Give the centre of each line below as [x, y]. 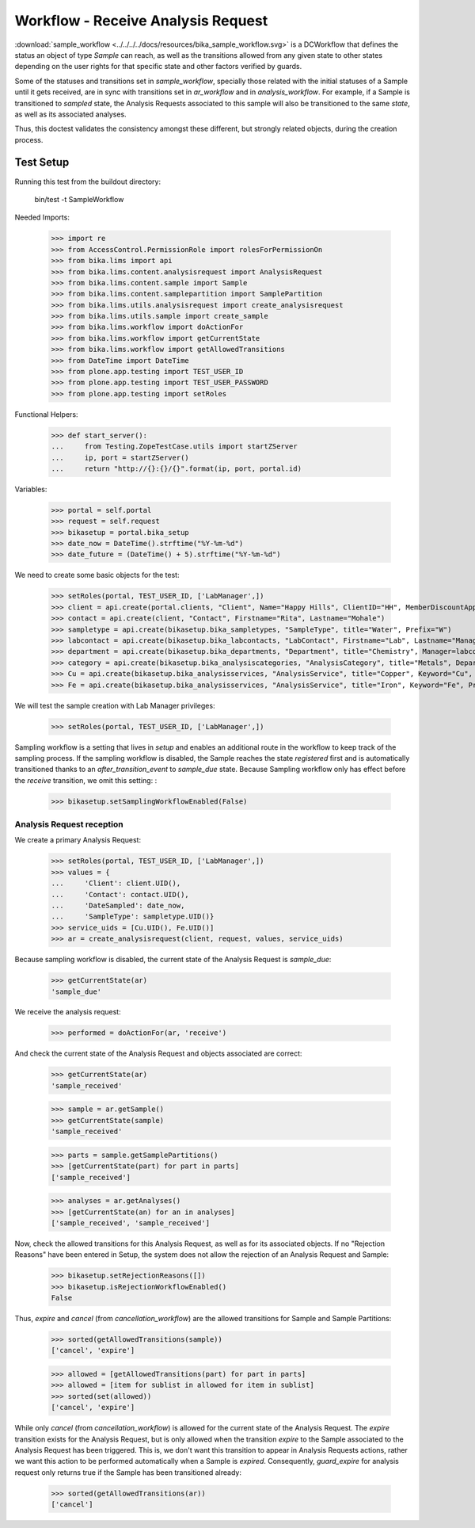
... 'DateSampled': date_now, [118, 905]
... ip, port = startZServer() [120, 457]
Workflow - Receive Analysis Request [141, 21]
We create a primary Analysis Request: [78, 840]
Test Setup [42, 162]
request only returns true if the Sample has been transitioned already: [128, 1472]
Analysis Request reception [69, 824]
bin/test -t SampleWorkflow [79, 199]
